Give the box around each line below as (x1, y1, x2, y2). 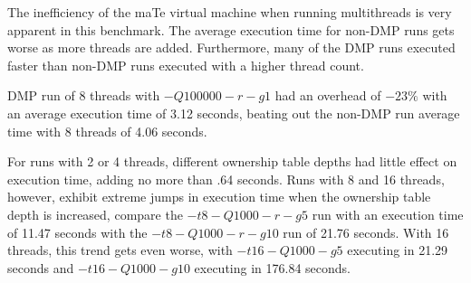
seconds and (7, 258, 74, 277)
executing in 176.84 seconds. (194, 258, 351, 277)
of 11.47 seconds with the (7, 222, 148, 241)
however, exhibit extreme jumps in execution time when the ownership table (7, 187, 431, 206)
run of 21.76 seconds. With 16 (283, 222, 449, 241)
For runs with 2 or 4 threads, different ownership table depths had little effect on (7, 152, 457, 171)
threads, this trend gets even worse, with (7, 241, 233, 259)
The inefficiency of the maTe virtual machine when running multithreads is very (7, 3, 452, 21)
